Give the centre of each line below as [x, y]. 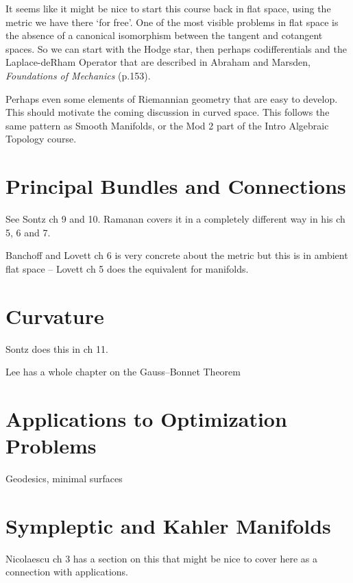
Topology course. [41, 139]
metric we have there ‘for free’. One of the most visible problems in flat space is [172, 22]
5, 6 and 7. [28, 232]
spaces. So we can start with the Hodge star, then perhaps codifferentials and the [176, 48]
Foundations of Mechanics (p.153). [78, 75]
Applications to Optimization [146, 418]
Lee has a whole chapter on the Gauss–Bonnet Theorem [123, 372]
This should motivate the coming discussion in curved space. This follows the [168, 112]
